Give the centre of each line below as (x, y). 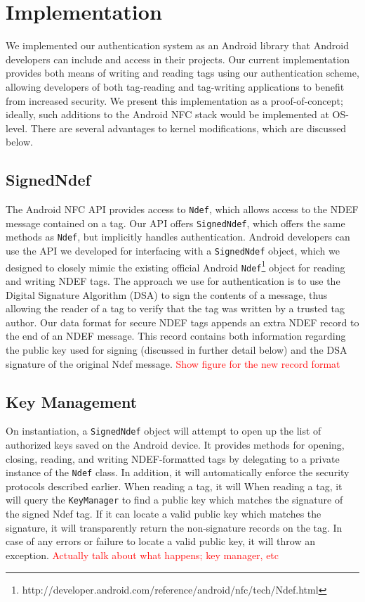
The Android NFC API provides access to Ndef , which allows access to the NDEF (182, 209)
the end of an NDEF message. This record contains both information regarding (176, 336)
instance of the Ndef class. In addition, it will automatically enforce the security (178, 472)
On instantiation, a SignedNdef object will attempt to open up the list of (164, 431)
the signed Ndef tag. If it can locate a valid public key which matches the (164, 514)
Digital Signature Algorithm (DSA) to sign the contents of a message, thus (167, 294)
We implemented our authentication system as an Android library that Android (177, 45)
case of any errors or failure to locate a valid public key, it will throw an (160, 541)
